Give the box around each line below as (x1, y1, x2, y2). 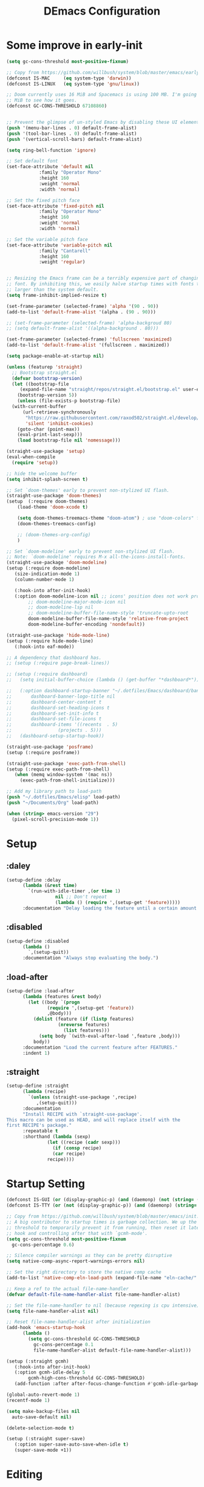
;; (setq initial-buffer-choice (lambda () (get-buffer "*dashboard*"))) (6, 677, 202, 683)
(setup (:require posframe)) (6, 749, 80, 755)
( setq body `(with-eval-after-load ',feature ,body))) (38, 1033, 181, 1039)
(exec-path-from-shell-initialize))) (19, 777, 115, 784)
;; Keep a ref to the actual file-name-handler (6, 1285, 129, 1291)
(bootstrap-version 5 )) (17, 392, 78, 398)
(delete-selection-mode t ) (6, 1425, 75, 1431)
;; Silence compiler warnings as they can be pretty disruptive (6, 1253, 172, 1259)
